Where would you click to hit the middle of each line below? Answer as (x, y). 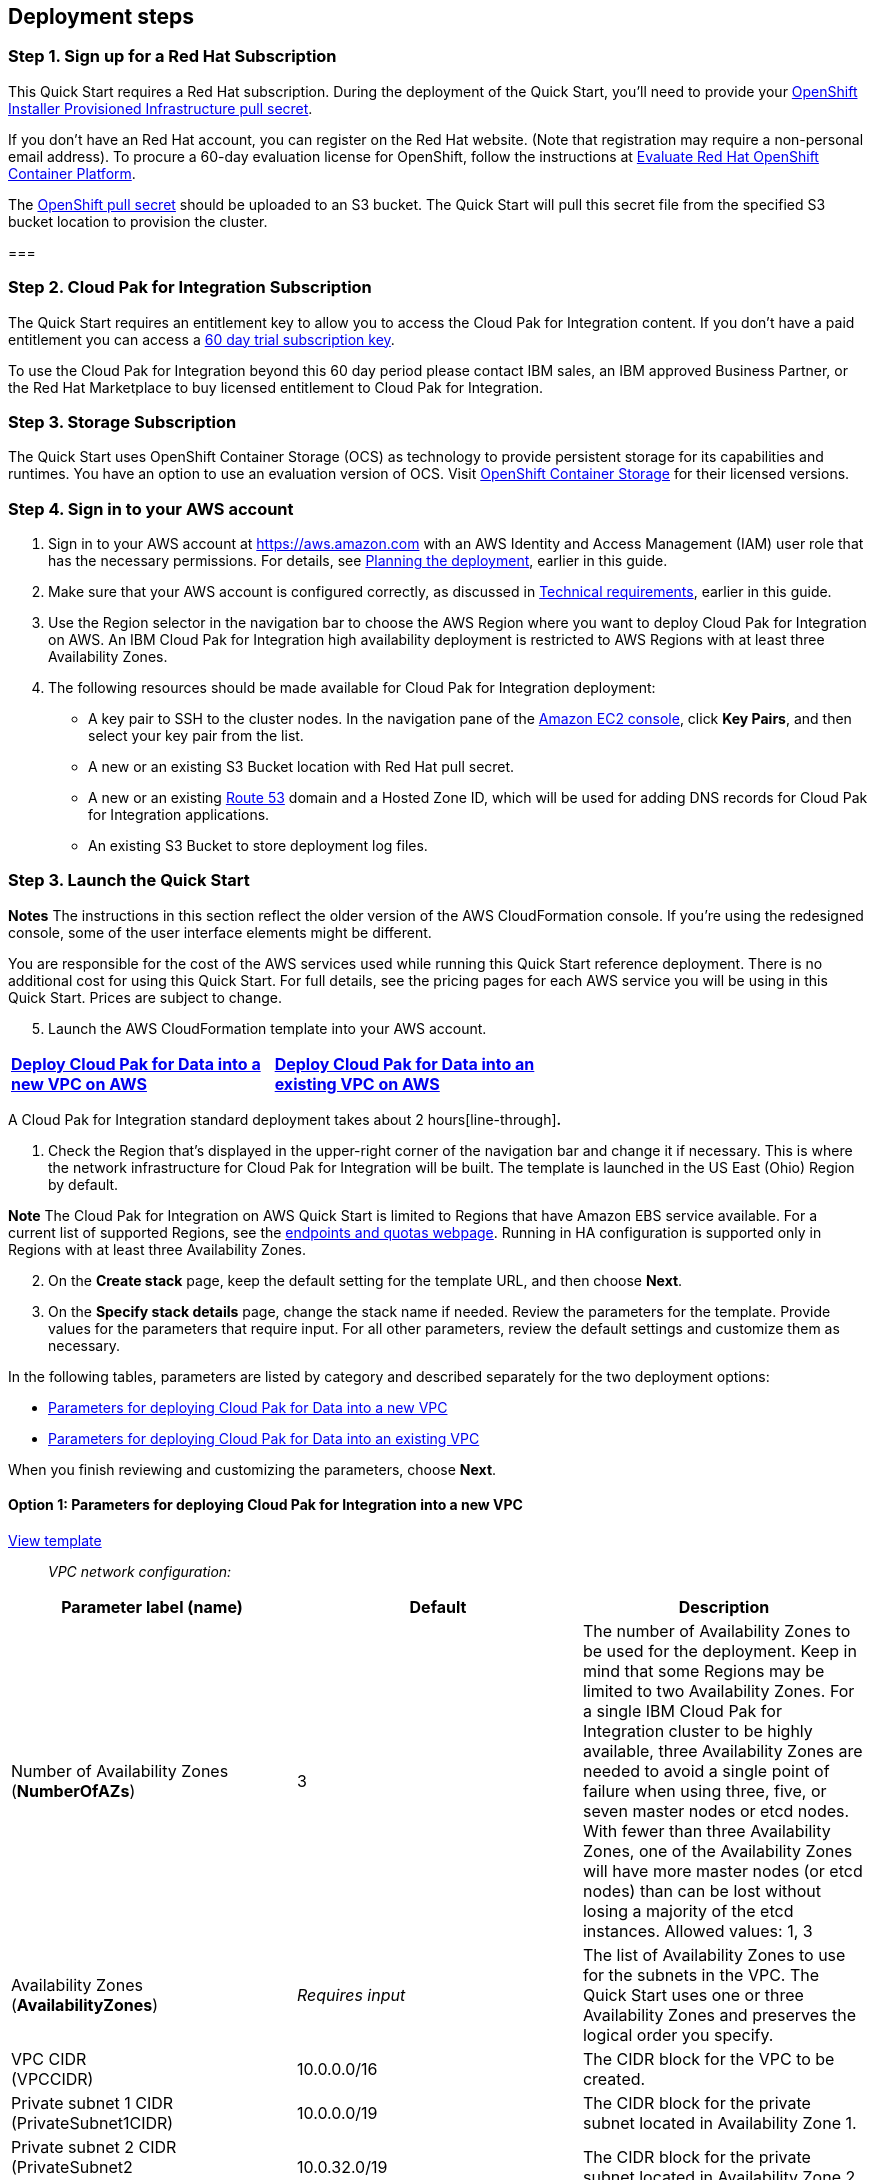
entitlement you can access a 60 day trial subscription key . (201, 339)
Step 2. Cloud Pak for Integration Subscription (190, 287)
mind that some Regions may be (703, 1671)
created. (614, 2079)
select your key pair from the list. (196, 736)
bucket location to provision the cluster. (138, 221)
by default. (83, 1184)
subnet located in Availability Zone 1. (719, 2123)
